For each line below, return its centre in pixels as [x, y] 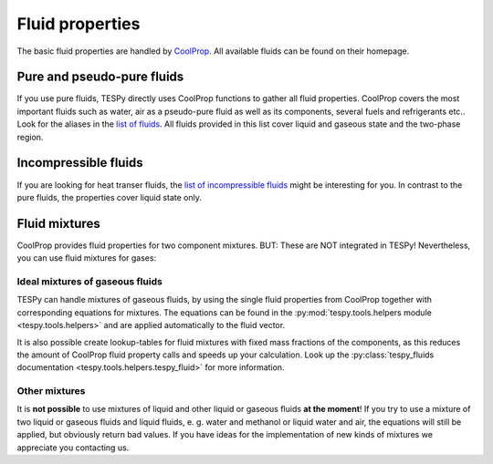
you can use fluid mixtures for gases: [87, 258]
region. [30, 137]
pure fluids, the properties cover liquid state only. [110, 197]
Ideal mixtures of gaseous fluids [90, 281]
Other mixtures [51, 391]
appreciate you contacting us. [73, 448]
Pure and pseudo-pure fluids [100, 77]
